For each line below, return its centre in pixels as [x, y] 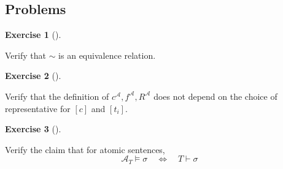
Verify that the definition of [57, 96]
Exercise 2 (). [33, 76]
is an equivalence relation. [107, 55]
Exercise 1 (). [33, 35]
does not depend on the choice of [215, 96]
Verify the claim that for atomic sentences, [85, 149]
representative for [38, 108]
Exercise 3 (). [33, 129]
